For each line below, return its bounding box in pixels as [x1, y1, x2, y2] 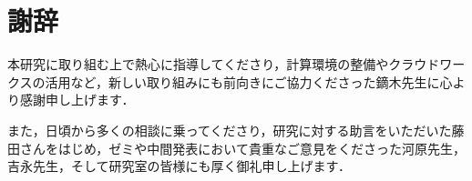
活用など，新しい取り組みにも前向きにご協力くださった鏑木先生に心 [45, 72, 453, 91]
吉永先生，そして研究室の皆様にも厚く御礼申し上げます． [7, 156, 352, 176]
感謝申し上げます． [19, 90, 135, 109]
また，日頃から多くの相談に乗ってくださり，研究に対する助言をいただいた [7, 120, 452, 139]
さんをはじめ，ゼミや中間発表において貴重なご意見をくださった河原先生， [19, 138, 466, 157]
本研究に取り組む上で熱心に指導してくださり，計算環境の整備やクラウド [7, 55, 440, 74]
